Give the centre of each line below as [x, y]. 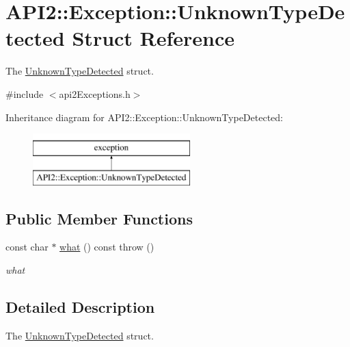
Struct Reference [153, 38]
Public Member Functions [99, 218]
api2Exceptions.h [95, 93]
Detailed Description [80, 307]
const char [27, 247]
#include [25, 93]
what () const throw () [107, 247]
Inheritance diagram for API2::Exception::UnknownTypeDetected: [144, 117]
